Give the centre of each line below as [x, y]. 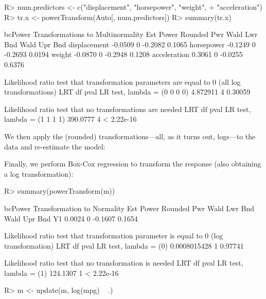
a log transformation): [39, 173]
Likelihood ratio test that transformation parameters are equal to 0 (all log [122, 81]
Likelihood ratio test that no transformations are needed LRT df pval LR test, [128, 109]
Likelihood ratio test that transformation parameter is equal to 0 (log [114, 236]
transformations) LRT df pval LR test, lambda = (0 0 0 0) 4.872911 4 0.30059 [127, 92]
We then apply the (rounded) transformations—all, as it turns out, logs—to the [130, 136]
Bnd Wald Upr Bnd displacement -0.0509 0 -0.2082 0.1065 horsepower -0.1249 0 [130, 44]
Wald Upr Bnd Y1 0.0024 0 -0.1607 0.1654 [71, 218]
